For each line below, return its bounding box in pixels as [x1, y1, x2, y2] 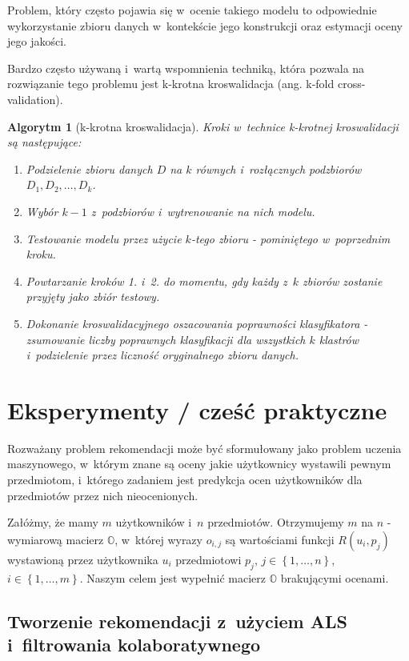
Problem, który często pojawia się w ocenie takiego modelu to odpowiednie [7, 2, 377, 18]
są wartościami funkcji [225, 531, 335, 547]
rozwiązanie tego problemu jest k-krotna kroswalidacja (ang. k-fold [7, 75, 335, 92]
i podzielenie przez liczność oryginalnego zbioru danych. [26, 347, 299, 363]
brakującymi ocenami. [280, 569, 389, 586]
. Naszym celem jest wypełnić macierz [79, 569, 267, 586]
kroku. [26, 246, 56, 262]
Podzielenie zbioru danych [26, 160, 153, 177]
